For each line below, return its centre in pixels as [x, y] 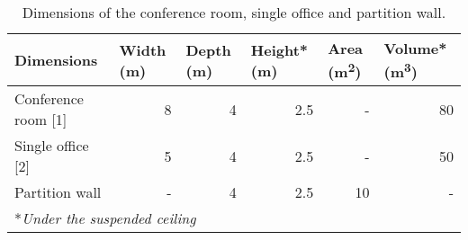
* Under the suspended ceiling [105, 218]
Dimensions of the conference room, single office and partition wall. [234, 12]
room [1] [41, 120]
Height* [279, 49]
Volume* [415, 48]
